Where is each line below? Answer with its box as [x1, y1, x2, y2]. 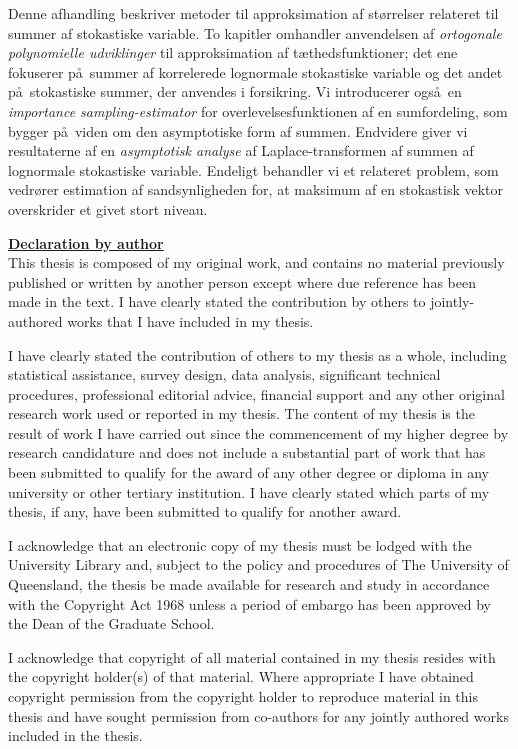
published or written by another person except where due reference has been [8, 271, 476, 292]
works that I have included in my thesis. [67, 310, 314, 331]
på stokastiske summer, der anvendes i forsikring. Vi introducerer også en [8, 81, 462, 102]
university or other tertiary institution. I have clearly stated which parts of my [8, 481, 490, 502]
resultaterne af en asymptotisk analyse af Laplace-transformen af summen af [8, 140, 474, 161]
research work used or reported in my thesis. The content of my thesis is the [8, 403, 475, 424]
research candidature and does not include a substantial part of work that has [8, 442, 486, 463]
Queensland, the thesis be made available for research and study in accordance [8, 574, 490, 595]
